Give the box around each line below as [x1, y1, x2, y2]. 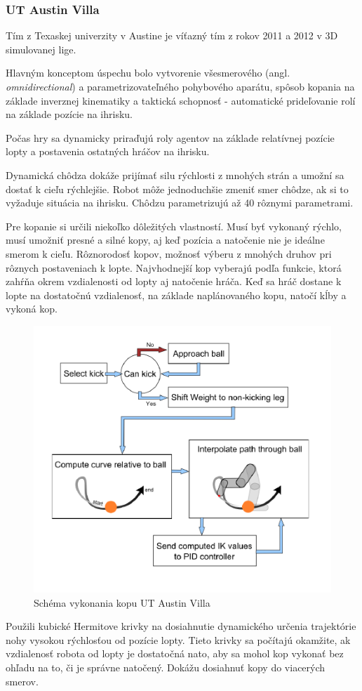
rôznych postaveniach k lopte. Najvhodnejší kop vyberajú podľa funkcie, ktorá [6, 260, 342, 275]
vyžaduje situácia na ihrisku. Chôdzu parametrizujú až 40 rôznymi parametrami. [6, 195, 354, 210]
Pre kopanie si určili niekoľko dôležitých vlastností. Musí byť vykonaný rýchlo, [6, 218, 342, 233]
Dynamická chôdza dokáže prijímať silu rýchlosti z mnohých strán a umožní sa [6, 167, 344, 182]
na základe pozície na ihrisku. [6, 107, 133, 121]
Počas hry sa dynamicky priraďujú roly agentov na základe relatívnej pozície [6, 130, 335, 145]
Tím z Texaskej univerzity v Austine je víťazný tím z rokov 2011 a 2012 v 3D [6, 28, 338, 43]
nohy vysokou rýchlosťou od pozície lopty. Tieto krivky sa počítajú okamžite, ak [6, 632, 351, 647]
